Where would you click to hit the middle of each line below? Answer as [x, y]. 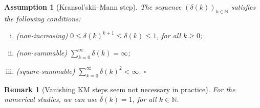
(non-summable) [41, 52]
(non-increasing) [42, 35]
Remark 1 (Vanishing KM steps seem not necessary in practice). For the [120, 89]
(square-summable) [46, 71]
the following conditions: [42, 18]
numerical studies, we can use [51, 99]
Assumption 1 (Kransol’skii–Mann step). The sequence [93, 7]
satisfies [243, 7]
